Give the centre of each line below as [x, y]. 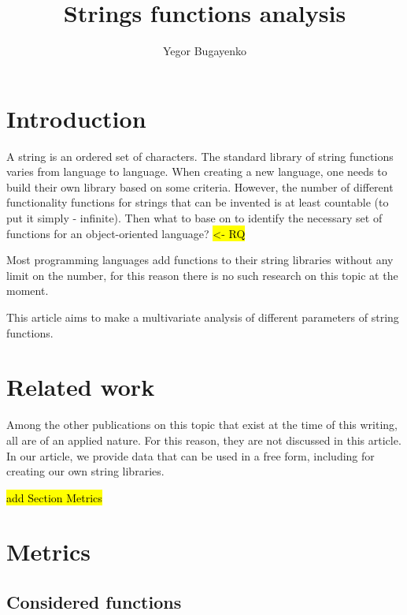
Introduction [76, 118]
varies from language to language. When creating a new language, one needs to [197, 171]
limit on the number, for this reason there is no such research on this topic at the [202, 275]
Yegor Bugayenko [204, 51]
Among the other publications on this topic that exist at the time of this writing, [202, 425]
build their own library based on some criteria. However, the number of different [200, 186]
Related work [81, 387]
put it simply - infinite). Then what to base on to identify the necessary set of [194, 218]
